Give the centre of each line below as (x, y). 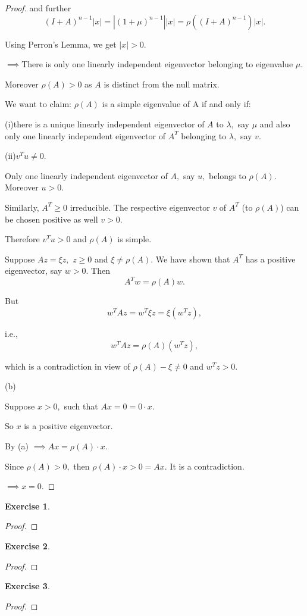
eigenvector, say (34, 271)
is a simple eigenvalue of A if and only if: (176, 104)
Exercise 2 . (27, 545)
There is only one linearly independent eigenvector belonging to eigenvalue (157, 64)
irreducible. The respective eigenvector (140, 207)
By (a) (17, 445)
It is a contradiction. (207, 466)
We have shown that (193, 259)
